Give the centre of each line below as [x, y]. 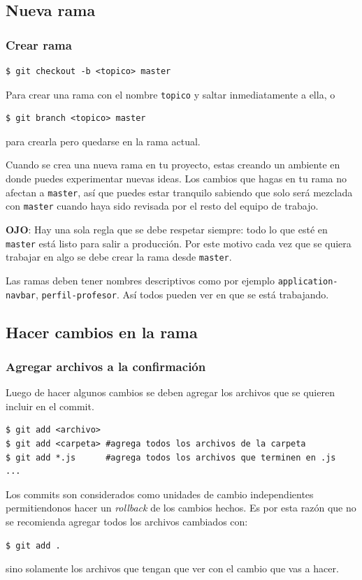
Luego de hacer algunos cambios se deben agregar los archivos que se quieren [170, 392]
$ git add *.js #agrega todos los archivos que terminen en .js [171, 457]
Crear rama [39, 44]
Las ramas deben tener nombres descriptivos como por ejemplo [140, 280]
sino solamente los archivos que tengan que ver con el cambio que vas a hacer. [172, 568]
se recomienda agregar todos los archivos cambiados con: [127, 521]
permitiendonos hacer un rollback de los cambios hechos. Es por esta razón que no [181, 508]
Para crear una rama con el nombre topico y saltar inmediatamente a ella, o [171, 94]
